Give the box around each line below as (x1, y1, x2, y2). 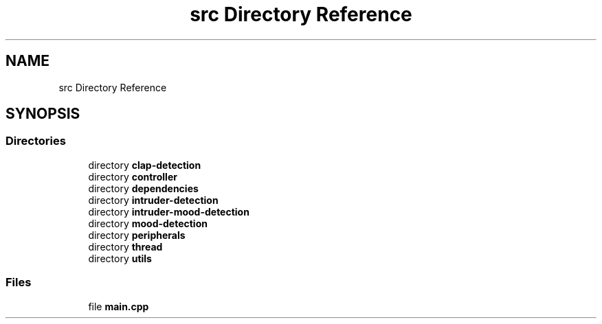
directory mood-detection (88, 217, 208, 229)
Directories (5, 134, 66, 148)
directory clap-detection (88, 159, 201, 171)
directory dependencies (88, 182, 199, 194)
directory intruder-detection (88, 194, 219, 206)
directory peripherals (88, 229, 186, 241)
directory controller (88, 170, 177, 183)
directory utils (88, 252, 152, 264)
